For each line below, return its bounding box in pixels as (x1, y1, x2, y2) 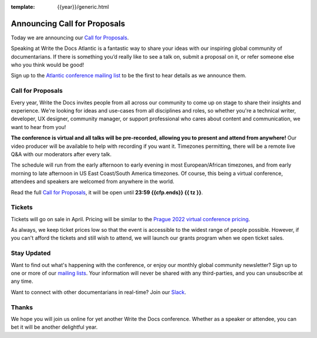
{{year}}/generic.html (57, 4, 109, 10)
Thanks (11, 303, 33, 311)
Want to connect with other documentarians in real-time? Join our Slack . (11, 288, 187, 296)
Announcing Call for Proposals (11, 18, 126, 29)
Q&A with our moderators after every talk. (11, 150, 112, 158)
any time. (11, 278, 33, 285)
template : (11, 4, 35, 10)
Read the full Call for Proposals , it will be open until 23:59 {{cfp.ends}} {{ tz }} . (11, 188, 203, 196)
